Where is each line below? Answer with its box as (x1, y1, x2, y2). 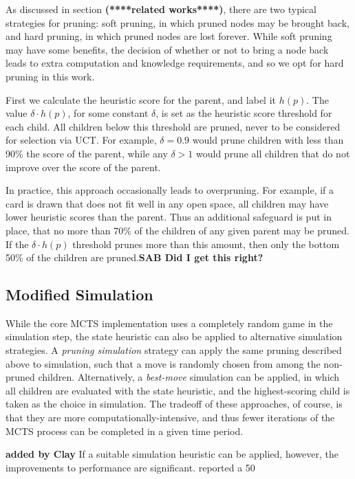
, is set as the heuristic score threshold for (155, 106, 332, 120)
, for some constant (67, 106, 149, 120)
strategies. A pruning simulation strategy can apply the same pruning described (6, 343, 342, 357)
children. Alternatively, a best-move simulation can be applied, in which (38, 370, 340, 384)
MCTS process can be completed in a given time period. (6, 423, 244, 438)
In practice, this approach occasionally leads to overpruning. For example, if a (6, 183, 334, 197)
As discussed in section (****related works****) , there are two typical (6, 2, 316, 16)
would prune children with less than (192, 133, 344, 147)
